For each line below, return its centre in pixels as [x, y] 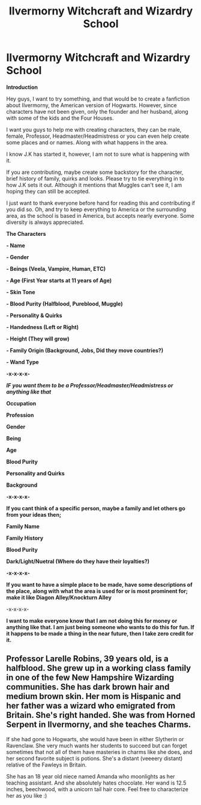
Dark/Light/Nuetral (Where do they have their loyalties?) [78, 561]
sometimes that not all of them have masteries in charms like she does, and [99, 752]
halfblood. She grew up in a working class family [99, 668]
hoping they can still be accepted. [48, 191]
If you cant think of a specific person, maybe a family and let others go [96, 508]
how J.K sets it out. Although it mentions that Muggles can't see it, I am [94, 185]
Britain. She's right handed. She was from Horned [101, 715]
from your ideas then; [34, 514]
